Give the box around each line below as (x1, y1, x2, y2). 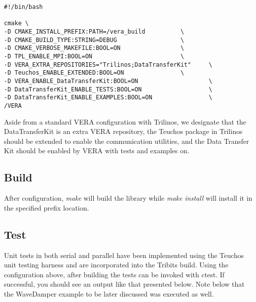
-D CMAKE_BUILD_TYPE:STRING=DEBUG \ (4, 36, 184, 43)
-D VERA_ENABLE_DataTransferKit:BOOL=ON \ (4, 77, 213, 85)
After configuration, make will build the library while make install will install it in (4, 193, 253, 203)
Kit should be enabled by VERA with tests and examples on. (4, 145, 189, 156)
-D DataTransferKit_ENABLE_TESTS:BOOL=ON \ (4, 86, 213, 93)
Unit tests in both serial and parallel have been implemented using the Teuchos (4, 250, 244, 260)
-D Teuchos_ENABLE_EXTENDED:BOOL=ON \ (4, 69, 184, 77)
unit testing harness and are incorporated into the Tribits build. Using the (4, 259, 228, 270)
